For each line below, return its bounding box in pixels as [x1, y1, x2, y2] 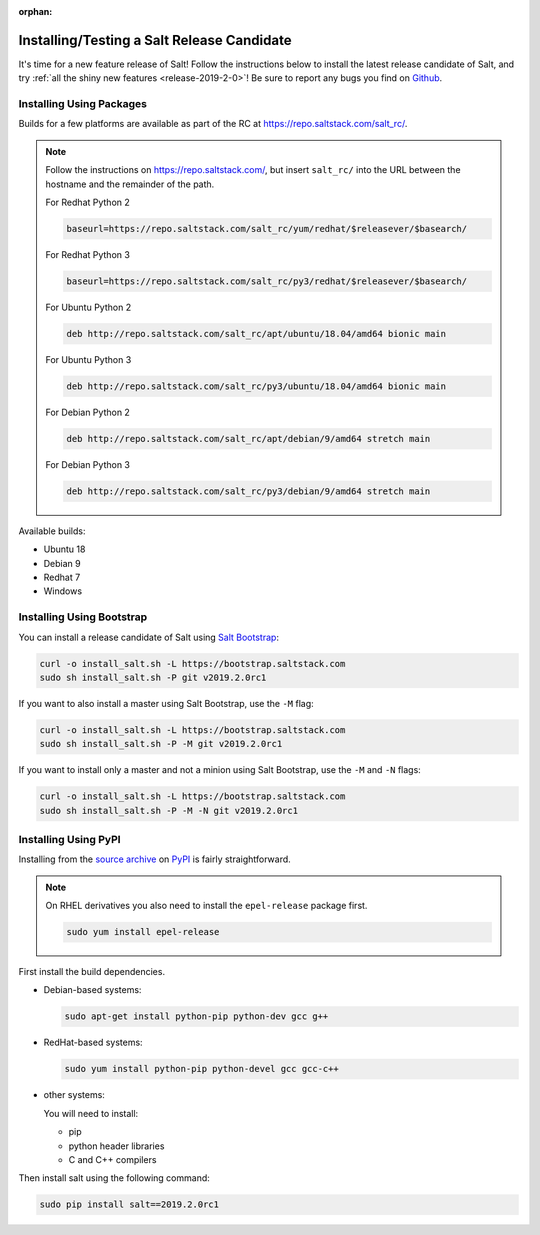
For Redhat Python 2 [45, 196, 130, 208]
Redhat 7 [43, 571, 81, 583]
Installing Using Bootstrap [18, 610, 148, 624]
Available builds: [18, 525, 86, 537]
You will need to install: [43, 1107, 139, 1119]
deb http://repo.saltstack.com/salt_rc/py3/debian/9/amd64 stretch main [66, 485, 431, 497]
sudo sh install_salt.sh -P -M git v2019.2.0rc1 [39, 738, 283, 750]
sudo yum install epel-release [66, 926, 220, 938]
